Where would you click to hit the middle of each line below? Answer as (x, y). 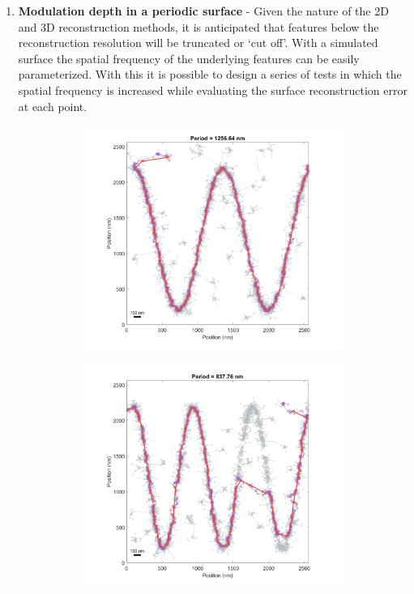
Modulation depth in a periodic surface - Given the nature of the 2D (203, 11)
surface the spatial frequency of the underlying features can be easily (189, 58)
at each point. (53, 106)
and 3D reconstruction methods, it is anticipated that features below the (198, 26)
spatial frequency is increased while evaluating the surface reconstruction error (213, 90)
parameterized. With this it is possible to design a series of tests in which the (210, 74)
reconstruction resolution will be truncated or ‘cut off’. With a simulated (198, 43)
